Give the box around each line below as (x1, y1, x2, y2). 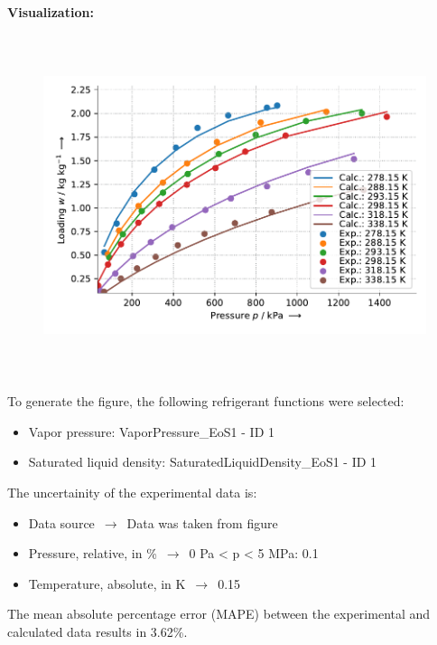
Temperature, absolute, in (28, 574, 172, 593)
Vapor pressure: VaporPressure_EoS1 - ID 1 (28, 422, 274, 441)
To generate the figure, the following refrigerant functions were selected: (7, 392, 404, 411)
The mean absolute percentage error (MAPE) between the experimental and (7, 604, 431, 623)
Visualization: (7, 3, 94, 21)
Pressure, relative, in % (28, 544, 157, 563)
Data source (28, 513, 95, 532)
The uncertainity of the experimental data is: (7, 482, 257, 501)
